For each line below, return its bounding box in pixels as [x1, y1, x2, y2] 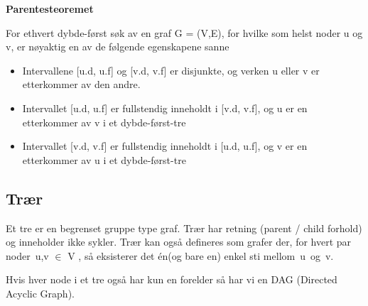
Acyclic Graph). [6, 285, 75, 300]
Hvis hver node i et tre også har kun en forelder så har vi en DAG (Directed [6, 272, 337, 287]
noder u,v [6, 248, 49, 263]
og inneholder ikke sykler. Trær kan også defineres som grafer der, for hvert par [6, 234, 352, 249]
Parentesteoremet [6, 1, 94, 16]
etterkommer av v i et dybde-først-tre [22, 114, 186, 129]
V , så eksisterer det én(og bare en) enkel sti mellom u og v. [67, 248, 334, 263]
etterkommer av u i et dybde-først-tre [22, 152, 186, 167]
